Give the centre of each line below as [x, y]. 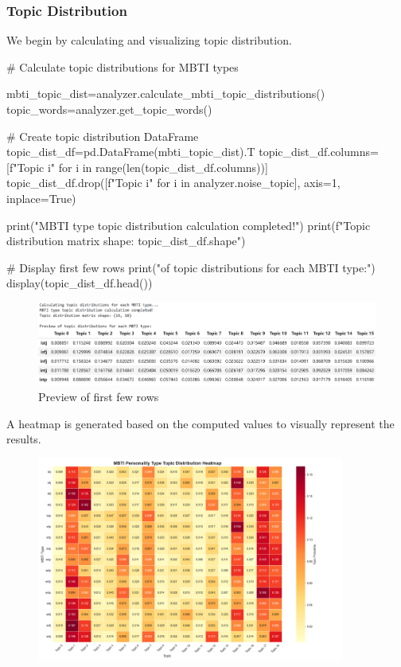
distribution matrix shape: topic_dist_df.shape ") [126, 241]
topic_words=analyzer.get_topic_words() [109, 109]
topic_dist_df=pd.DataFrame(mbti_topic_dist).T [131, 152]
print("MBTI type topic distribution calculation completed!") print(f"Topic [189, 225]
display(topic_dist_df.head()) [80, 283]
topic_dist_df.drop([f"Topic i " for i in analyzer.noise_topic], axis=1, [173, 183]
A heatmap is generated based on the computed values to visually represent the [200, 423]
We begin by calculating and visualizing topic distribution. [149, 40]
